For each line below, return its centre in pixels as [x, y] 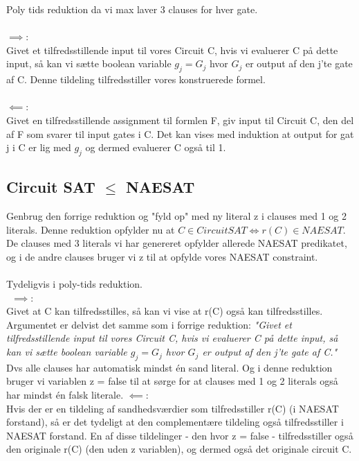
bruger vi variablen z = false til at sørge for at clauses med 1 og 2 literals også [172, 381]
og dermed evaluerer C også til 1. [156, 147]
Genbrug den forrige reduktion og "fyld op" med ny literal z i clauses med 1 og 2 [176, 216]
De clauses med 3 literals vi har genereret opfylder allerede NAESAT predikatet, [177, 243]
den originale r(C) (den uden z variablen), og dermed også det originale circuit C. [179, 449]
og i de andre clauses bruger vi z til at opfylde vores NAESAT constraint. [162, 256]
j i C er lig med [39, 147]
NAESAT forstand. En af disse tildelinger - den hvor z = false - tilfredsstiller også [180, 435]
